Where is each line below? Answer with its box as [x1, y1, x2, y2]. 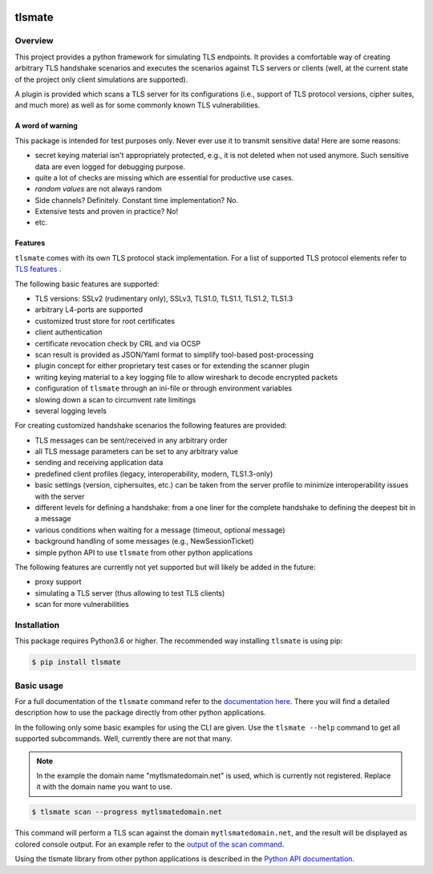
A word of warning [14, 121, 78, 131]
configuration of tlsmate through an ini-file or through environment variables [34, 383, 293, 393]
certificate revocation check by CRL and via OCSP [34, 338, 201, 348]
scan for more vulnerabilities [34, 600, 130, 609]
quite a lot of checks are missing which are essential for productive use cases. [34, 172, 294, 182]
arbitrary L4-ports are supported [34, 305, 144, 314]
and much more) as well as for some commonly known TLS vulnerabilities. [14, 100, 261, 110]
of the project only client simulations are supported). [14, 75, 188, 84]
